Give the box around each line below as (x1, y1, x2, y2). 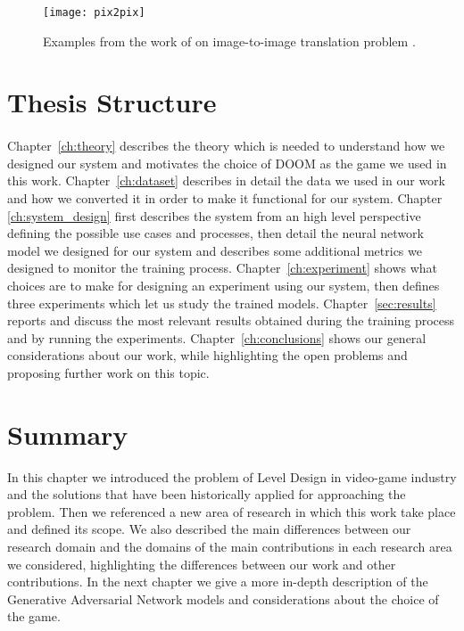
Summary (7, 415, 128, 452)
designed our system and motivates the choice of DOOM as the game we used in (7, 153, 447, 172)
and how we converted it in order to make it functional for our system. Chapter (7, 189, 443, 207)
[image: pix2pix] (43, 6, 145, 19)
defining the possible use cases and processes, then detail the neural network (7, 224, 424, 242)
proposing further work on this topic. (7, 363, 210, 381)
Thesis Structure (7, 84, 217, 120)
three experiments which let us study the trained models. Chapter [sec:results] (7, 293, 436, 312)
